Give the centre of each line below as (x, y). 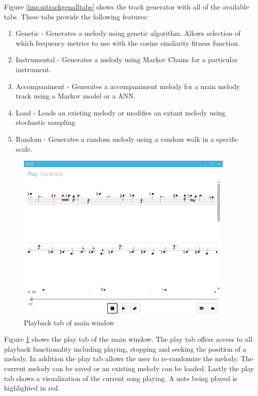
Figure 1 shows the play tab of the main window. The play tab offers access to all (128, 339)
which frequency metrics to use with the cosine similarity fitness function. (128, 43)
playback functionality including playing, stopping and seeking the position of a (125, 348)
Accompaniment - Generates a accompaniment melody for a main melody (128, 86)
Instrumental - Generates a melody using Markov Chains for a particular (127, 59)
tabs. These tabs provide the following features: (76, 16)
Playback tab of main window (69, 322)
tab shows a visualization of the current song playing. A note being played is (121, 378)
